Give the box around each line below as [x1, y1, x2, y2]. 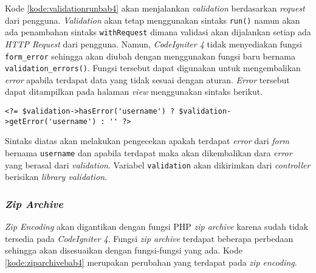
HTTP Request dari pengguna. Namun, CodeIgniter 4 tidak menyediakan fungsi [5, 37, 302, 50]
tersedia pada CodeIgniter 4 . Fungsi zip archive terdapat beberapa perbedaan [5, 232, 294, 244]
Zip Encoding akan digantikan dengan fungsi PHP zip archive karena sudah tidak [5, 220, 309, 233]
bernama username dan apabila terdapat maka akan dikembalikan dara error [5, 146, 292, 159]
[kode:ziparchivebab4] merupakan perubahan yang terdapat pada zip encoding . [5, 255, 297, 268]
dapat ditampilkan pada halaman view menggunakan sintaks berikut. [5, 85, 263, 98]
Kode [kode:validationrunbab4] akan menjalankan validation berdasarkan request [5, 2, 305, 14]
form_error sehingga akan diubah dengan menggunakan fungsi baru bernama [5, 49, 295, 62]
